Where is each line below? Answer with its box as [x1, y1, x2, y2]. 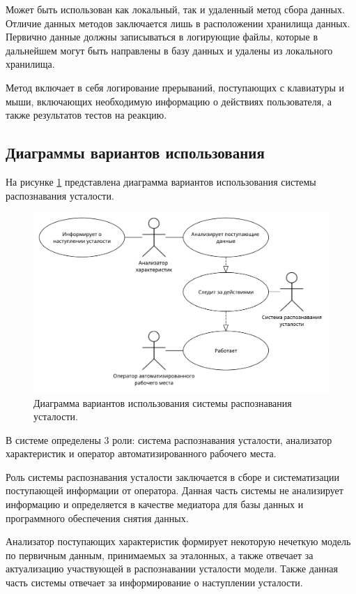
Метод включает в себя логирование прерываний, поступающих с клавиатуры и [6, 80, 345, 94]
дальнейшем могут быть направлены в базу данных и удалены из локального [6, 43, 333, 57]
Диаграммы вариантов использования [6, 142, 265, 163]
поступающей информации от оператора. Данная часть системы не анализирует [6, 483, 343, 498]
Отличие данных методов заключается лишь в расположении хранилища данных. [6, 15, 350, 30]
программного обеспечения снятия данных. [6, 510, 189, 525]
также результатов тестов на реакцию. [6, 107, 167, 122]
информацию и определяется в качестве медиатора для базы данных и [6, 497, 304, 512]
